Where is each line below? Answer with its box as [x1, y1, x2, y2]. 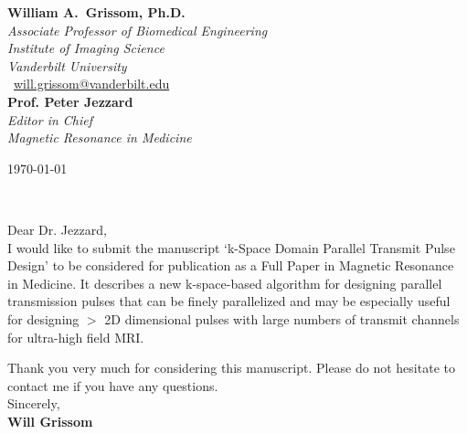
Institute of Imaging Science [7, 38, 165, 58]
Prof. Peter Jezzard [7, 91, 133, 111]
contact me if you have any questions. [7, 376, 218, 395]
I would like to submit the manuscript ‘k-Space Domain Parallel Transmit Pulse [7, 238, 455, 257]
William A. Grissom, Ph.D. [7, 3, 186, 21]
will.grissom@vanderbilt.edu [14, 74, 170, 93]
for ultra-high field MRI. [7, 327, 144, 346]
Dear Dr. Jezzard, [7, 219, 107, 238]
